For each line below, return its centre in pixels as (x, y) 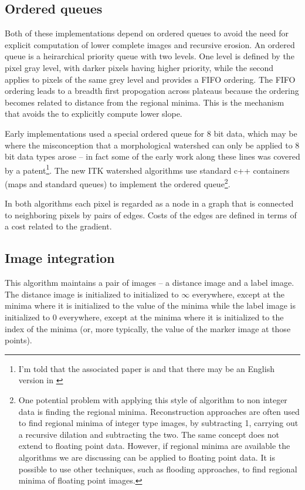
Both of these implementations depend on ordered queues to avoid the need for (147, 33)
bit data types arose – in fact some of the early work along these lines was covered (152, 156)
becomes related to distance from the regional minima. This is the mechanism (145, 102)
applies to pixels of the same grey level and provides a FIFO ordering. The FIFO (150, 79)
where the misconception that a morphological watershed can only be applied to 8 (152, 145)
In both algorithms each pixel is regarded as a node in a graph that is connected (149, 203)
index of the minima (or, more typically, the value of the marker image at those (148, 328)
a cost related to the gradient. (58, 226)
